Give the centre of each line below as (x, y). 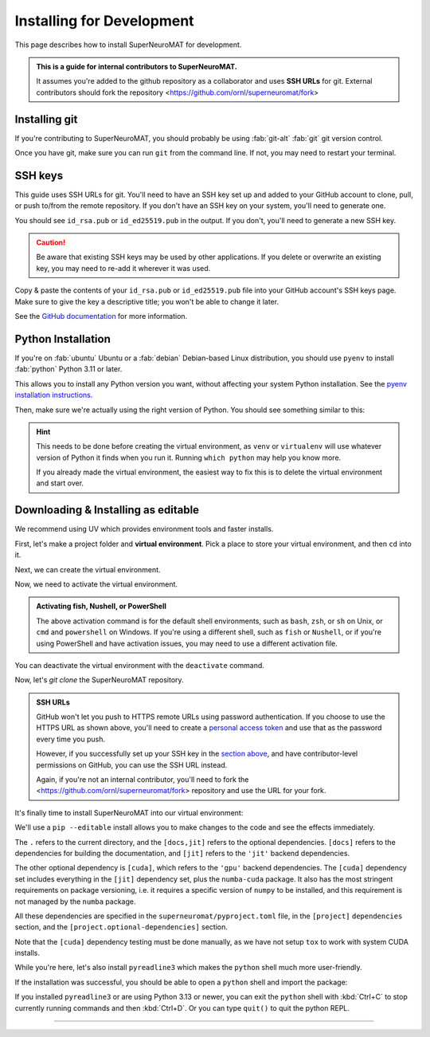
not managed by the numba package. (75, 901)
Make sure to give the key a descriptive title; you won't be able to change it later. (147, 301)
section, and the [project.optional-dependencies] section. (121, 927)
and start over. (60, 483)
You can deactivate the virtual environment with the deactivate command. (139, 665)
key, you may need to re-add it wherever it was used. (123, 268)
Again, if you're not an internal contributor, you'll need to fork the (143, 780)
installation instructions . (54, 395)
